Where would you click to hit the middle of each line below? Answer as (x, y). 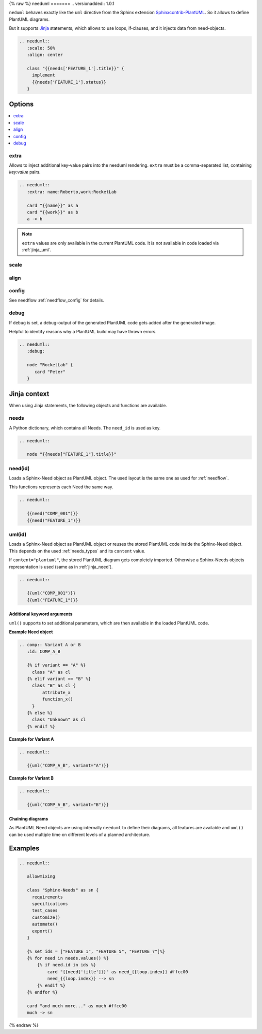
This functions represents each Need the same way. (61, 487)
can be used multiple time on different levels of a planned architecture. (80, 835)
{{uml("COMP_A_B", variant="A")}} (68, 766)
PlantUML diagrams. (29, 19)
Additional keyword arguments (41, 614)
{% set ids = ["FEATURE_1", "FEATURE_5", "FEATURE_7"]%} (96, 951)
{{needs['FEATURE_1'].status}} (69, 82)
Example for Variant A (32, 739)
